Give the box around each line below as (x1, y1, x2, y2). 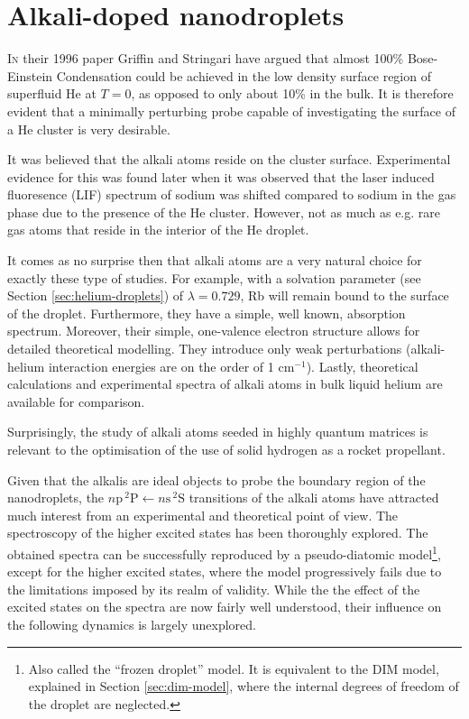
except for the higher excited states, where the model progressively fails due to (7, 562, 442, 581)
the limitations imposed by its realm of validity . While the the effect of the (7, 579, 420, 598)
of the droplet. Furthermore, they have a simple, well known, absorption (7, 303, 406, 322)
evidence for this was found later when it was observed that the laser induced (7, 167, 435, 186)
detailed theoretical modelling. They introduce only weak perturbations (7, 339, 402, 358)
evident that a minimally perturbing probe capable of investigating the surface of (7, 101, 455, 120)
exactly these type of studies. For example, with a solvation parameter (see (7, 268, 421, 287)
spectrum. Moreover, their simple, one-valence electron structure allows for (7, 321, 420, 340)
